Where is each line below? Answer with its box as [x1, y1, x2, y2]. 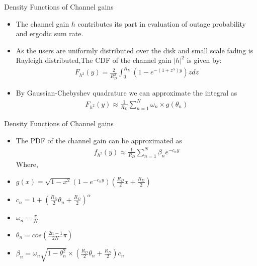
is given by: [187, 55, 222, 65]
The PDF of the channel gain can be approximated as [16, 135, 182, 145]
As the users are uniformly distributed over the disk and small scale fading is [16, 45, 253, 55]
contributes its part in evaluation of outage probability [77, 18, 246, 29]
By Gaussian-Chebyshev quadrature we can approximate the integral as [16, 87, 237, 98]
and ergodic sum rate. [16, 28, 83, 39]
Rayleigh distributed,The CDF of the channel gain [16, 55, 172, 65]
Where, [16, 159, 38, 169]
